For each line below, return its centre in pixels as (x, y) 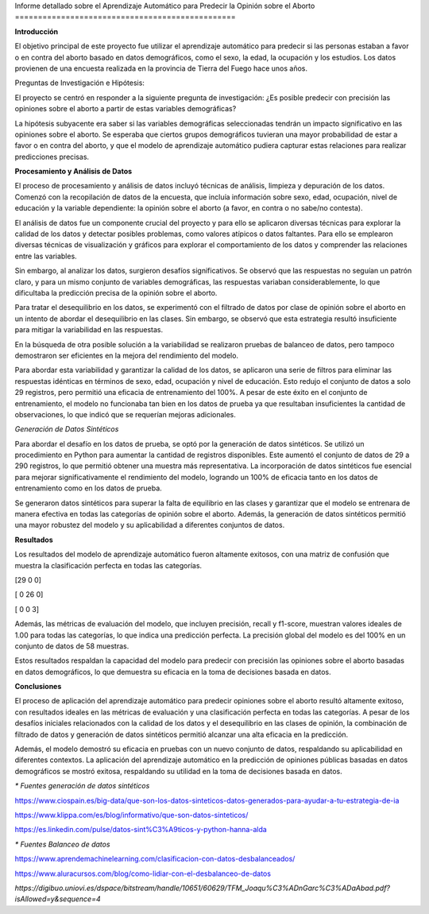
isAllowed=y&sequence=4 (58, 899)
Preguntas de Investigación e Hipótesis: (79, 83)
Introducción (37, 31)
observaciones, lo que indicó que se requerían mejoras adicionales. (125, 414)
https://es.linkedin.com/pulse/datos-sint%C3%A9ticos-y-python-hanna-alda (141, 830)
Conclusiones (38, 687)
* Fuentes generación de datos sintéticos (82, 786)
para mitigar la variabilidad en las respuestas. (89, 330)
